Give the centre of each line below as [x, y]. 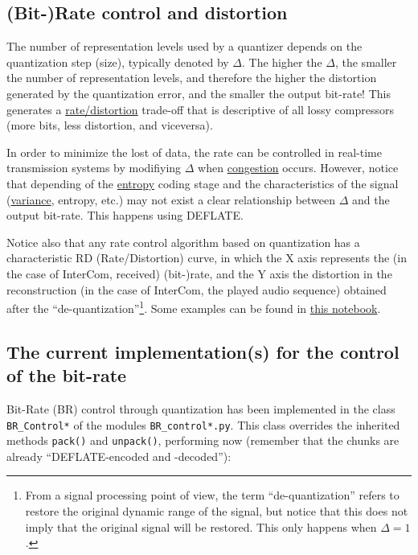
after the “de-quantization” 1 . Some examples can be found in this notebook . [194, 307]
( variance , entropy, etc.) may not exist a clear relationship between [171, 199]
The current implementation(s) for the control [203, 351]
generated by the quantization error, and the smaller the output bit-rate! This [199, 93]
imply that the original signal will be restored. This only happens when [201, 526]
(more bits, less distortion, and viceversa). [110, 125]
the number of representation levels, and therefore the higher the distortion [192, 78]
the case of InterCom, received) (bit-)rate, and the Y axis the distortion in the [199, 273]
